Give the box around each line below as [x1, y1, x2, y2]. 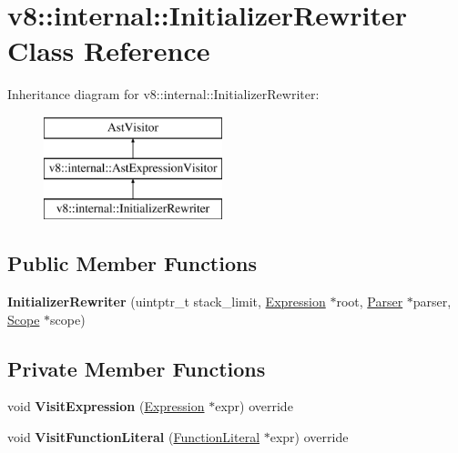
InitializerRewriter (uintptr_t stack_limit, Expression [7, 292, 326, 311]
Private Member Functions [7, 354, 266, 382]
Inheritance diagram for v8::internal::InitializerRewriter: [7, 85, 320, 104]
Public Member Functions [7, 249, 257, 277]
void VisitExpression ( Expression [7, 397, 205, 416]
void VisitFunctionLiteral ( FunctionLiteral [7, 428, 260, 447]
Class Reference [7, 32, 210, 69]
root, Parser [336, 292, 403, 311]
